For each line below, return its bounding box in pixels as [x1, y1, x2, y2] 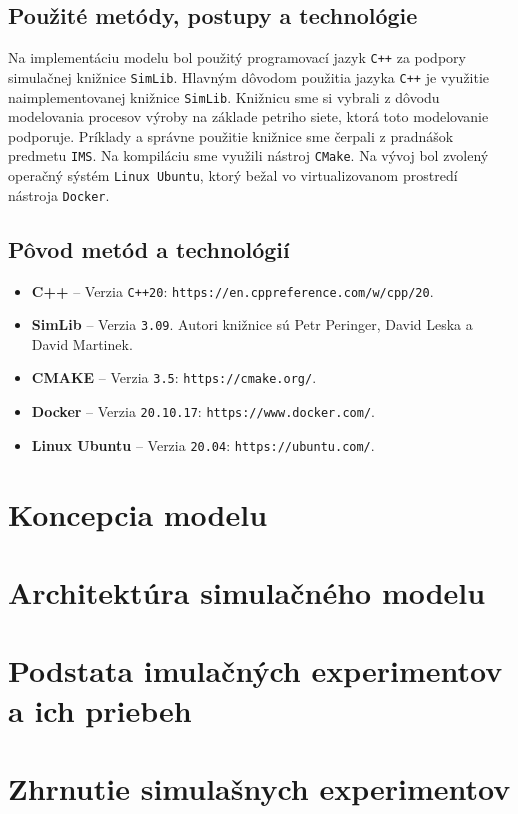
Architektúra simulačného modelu [8, 571, 486, 612]
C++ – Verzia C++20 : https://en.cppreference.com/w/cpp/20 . [31, 280, 434, 301]
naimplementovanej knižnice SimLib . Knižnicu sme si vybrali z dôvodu [8, 86, 440, 107]
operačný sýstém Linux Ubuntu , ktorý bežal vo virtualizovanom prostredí [8, 165, 458, 186]
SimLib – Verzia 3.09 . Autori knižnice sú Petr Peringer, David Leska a [31, 314, 473, 335]
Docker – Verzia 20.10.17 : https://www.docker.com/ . [31, 401, 375, 422]
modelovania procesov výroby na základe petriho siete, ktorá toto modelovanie [8, 106, 489, 127]
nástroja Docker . [8, 184, 110, 205]
